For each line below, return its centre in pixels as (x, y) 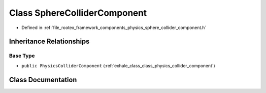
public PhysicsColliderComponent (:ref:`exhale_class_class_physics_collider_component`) (118, 65)
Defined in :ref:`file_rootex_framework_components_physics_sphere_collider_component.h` (114, 28)
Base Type (22, 56)
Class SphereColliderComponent (78, 13)
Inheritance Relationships (49, 42)
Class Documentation (43, 79)
